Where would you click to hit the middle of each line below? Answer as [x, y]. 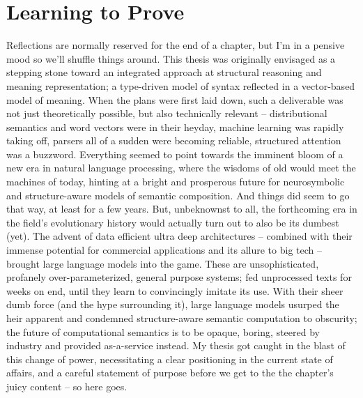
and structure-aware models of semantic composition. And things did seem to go [178, 195]
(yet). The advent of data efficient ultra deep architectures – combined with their [179, 236]
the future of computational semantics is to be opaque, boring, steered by [163, 331]
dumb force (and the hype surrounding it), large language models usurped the [173, 304]
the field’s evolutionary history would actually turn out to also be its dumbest [173, 222]
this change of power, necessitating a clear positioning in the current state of [170, 359]
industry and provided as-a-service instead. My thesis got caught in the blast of [176, 345]
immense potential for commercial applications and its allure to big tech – [164, 250]
